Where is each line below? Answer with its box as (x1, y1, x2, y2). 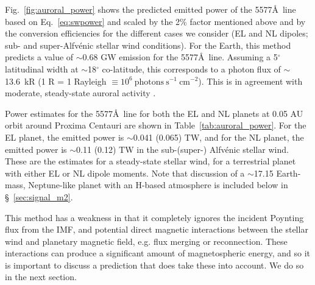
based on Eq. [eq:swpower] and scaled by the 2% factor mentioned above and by (5, 15, 306, 27)
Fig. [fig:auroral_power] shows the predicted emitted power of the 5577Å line (5, 3, 296, 15)
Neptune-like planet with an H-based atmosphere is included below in (28, 178, 288, 191)
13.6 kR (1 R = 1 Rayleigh (5, 74, 107, 87)
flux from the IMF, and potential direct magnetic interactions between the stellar (5, 223, 308, 236)
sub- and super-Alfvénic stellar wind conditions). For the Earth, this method (5, 38, 291, 51)
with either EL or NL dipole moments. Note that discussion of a (5, 166, 245, 179)
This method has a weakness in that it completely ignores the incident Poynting (5, 211, 304, 223)
